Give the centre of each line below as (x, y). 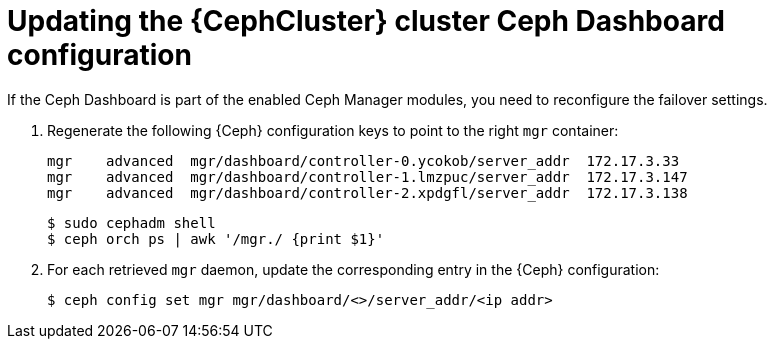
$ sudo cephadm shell (131, 222)
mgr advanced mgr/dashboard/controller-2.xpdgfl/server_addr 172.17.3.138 (367, 192)
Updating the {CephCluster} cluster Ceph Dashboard (366, 21)
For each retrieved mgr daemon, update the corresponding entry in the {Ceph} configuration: (353, 269)
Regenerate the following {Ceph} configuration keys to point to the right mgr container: (333, 130)
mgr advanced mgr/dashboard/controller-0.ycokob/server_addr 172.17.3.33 (363, 160)
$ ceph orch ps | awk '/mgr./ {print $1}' (216, 238)
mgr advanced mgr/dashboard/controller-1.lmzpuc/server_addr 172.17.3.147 (367, 176)
